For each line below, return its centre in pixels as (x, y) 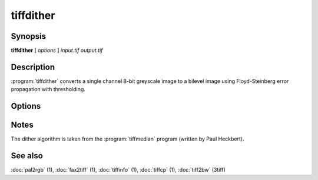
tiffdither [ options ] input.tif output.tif (57, 51)
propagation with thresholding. (48, 89)
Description (33, 67)
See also (27, 156)
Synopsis (29, 36)
